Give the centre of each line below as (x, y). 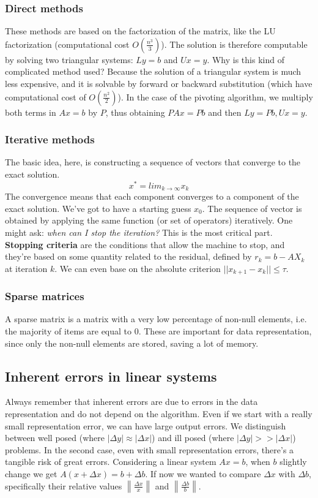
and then (225, 112)
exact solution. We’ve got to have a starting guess (98, 208)
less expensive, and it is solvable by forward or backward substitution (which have (159, 83)
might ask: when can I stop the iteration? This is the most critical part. (139, 232)
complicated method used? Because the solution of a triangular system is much (153, 71)
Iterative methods (50, 139)
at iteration (26, 268)
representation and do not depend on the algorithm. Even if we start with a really (159, 413)
